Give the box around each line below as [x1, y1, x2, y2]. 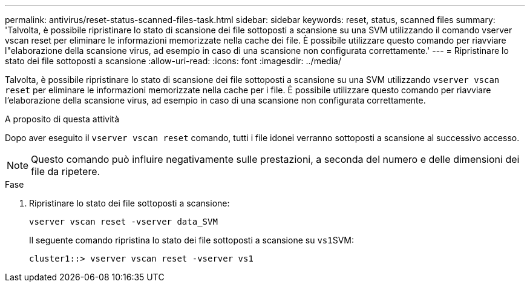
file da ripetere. [31, 165, 100, 177]
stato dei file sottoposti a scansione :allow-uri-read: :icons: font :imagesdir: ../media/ [5, 56, 341, 66]
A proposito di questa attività [5, 114, 120, 124]
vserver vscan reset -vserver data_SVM [29, 217, 218, 226]
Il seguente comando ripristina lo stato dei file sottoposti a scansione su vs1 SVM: [29, 235, 354, 245]
